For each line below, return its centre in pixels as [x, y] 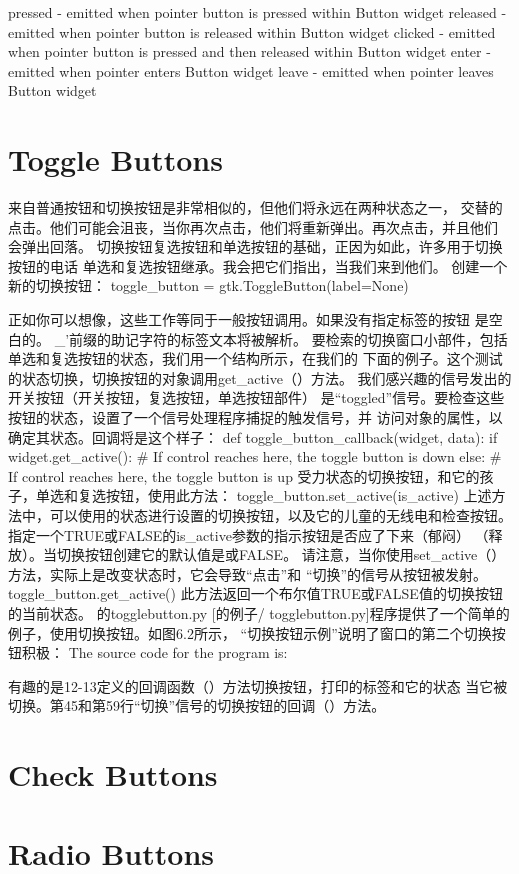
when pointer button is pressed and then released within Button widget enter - [249, 51]
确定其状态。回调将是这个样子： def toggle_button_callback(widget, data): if [253, 436]
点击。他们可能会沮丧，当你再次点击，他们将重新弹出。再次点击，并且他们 [253, 226]
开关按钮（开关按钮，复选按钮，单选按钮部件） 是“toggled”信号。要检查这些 [256, 397]
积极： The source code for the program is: [154, 652]
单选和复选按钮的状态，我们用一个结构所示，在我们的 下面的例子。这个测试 [255, 358]
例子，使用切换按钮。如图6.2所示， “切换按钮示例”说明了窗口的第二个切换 [250, 632]
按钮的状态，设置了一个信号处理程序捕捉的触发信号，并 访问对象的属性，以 [255, 417]
